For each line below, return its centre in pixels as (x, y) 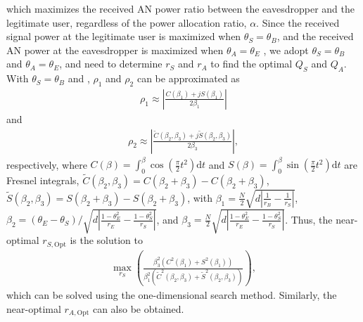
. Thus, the (309, 219)
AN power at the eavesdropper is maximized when (115, 50)
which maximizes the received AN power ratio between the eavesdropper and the (180, 8)
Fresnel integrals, (43, 180)
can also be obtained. (138, 309)
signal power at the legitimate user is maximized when (124, 36)
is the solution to (107, 240)
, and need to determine (111, 64)
